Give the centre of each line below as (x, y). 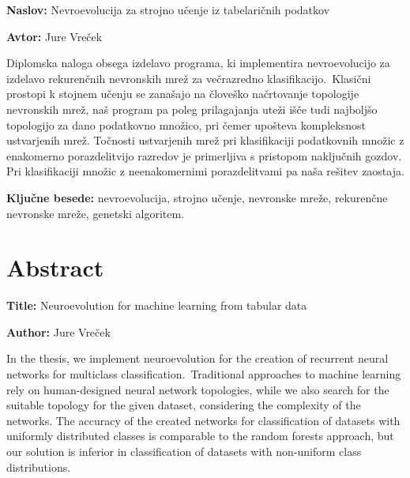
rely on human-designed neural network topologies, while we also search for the (198, 389)
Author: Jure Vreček (58, 331)
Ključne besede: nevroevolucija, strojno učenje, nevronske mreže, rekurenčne (197, 197)
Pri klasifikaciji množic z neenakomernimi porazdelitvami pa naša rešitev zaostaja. (205, 171)
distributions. (39, 467)
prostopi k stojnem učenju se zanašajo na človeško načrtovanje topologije (183, 94)
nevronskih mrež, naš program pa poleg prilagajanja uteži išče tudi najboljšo (192, 109)
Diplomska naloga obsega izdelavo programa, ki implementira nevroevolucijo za (198, 63)
